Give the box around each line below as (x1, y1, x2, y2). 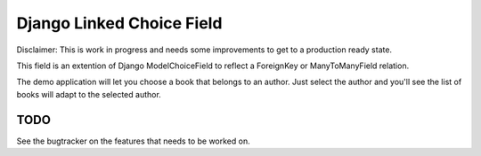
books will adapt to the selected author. (16, 89, 162, 99)
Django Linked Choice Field (16, 13, 223, 33)
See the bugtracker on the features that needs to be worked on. (16, 136, 250, 146)
